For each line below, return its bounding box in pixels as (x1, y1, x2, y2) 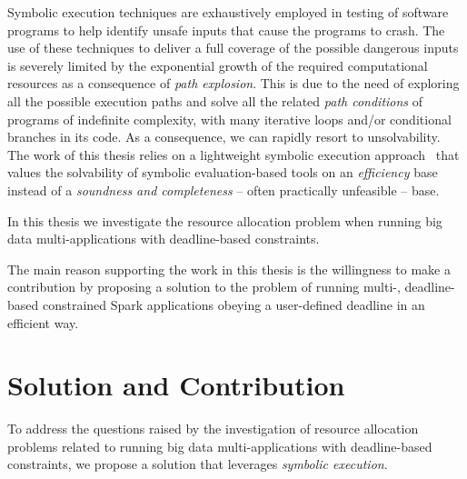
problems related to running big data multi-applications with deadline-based (7, 436, 432, 455)
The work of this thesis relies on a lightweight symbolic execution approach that (7, 145, 460, 164)
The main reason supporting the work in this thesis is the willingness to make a (7, 259, 451, 278)
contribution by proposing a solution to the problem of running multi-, (7, 277, 401, 296)
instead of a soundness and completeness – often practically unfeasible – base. (7, 180, 440, 199)
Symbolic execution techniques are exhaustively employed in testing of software (7, 3, 449, 21)
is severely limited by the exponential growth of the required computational (7, 55, 428, 75)
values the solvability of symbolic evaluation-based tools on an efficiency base (7, 163, 438, 182)
